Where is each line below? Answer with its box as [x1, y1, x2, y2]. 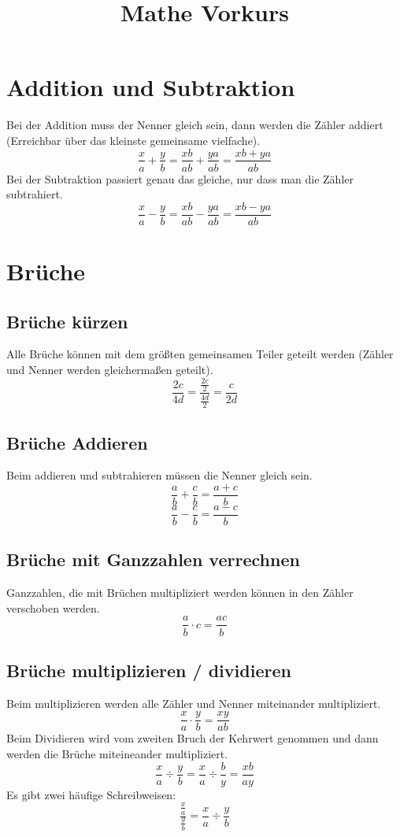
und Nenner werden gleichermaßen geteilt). [6, 361, 213, 377]
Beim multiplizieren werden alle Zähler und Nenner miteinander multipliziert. [6, 694, 381, 711]
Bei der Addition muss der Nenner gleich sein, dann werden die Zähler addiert [6, 117, 383, 133]
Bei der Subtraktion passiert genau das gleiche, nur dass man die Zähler [6, 170, 354, 187]
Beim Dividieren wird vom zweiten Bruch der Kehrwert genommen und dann [6, 730, 379, 746]
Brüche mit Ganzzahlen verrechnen [6, 547, 300, 572]
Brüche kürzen [6, 309, 128, 333]
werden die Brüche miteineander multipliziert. [6, 745, 228, 761]
